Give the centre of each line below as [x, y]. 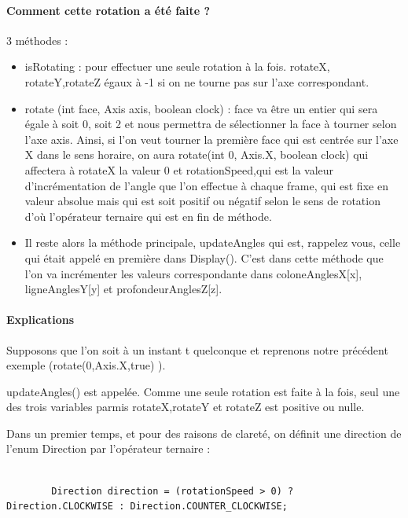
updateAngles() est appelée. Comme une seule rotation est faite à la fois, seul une [203, 391]
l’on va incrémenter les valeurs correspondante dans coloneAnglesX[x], [193, 273]
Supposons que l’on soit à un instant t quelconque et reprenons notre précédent [197, 349]
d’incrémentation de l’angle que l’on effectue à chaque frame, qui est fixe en [206, 185]
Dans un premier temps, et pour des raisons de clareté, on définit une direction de [204, 433]
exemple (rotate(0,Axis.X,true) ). [86, 365]
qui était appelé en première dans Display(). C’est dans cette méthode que [204, 257]
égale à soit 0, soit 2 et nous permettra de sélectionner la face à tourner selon [211, 124]
